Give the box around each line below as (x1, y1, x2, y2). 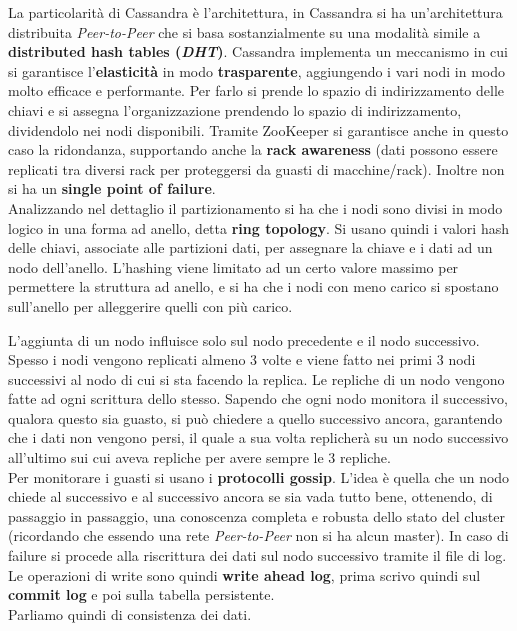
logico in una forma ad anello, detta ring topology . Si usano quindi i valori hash (8, 217, 509, 238)
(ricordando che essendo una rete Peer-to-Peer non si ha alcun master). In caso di (8, 525, 509, 546)
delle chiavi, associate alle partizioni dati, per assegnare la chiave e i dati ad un (8, 237, 493, 258)
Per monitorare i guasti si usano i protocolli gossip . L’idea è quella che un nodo (8, 466, 510, 487)
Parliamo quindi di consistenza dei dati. (8, 603, 252, 624)
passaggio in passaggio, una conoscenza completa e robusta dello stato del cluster (8, 505, 505, 526)
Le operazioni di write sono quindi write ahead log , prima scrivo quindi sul (8, 564, 481, 585)
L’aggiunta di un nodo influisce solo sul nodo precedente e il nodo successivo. (8, 329, 480, 350)
